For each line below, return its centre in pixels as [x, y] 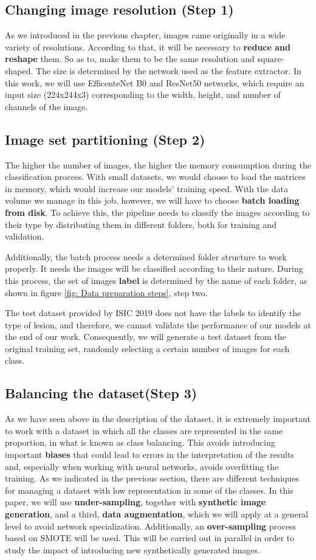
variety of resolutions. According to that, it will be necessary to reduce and [148, 47]
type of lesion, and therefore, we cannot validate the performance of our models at [158, 324]
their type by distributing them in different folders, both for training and [141, 224]
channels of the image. [46, 106]
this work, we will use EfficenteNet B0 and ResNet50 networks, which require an [155, 82]
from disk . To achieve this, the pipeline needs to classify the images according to [157, 212]
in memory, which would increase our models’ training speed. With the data [146, 188]
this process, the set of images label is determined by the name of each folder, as [156, 280]
